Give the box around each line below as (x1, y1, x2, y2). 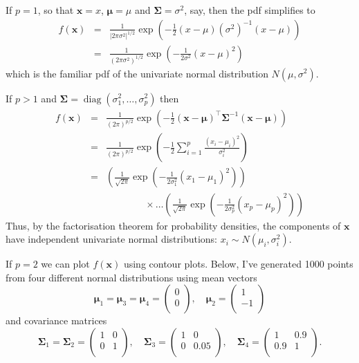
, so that (37, 3, 74, 17)
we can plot (41, 257, 90, 271)
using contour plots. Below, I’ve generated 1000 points (123, 257, 353, 271)
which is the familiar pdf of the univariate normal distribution (6, 66, 268, 80)
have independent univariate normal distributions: (6, 232, 217, 246)
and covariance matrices (6, 313, 107, 328)
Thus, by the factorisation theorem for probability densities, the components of (6, 218, 341, 232)
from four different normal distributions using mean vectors (6, 270, 257, 284)
